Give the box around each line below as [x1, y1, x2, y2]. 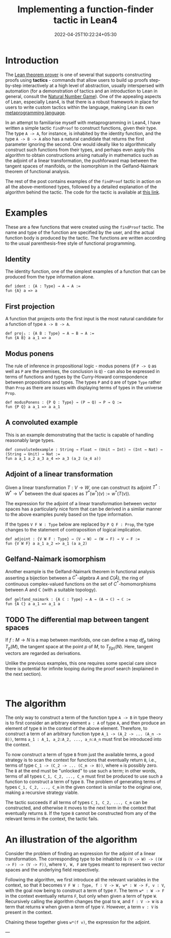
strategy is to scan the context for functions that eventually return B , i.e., [5, 757, 157, 763]
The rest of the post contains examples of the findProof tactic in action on [5, 178, 161, 184]
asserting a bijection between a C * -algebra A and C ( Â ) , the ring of [5, 574, 144, 581]
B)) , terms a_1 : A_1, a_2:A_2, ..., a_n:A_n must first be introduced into [5, 736, 162, 742]
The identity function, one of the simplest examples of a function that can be [5, 268, 166, 274]
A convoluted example [5, 418, 78, 427]
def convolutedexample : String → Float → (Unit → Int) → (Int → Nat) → [5, 447, 163, 452]
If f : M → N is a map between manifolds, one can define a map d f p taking [5, 637, 160, 644]
